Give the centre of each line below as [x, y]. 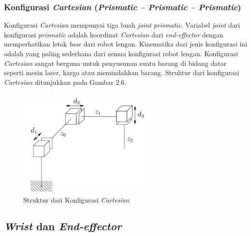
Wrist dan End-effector [63, 226]
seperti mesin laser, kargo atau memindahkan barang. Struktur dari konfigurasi [122, 72]
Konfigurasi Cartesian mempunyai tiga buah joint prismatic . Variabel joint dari [122, 25]
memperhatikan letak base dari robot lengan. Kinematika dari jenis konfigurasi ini [126, 44]
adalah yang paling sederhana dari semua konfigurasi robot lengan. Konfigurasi [121, 53]
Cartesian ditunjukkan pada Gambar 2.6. [65, 82]
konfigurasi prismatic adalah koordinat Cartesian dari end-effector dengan [114, 34]
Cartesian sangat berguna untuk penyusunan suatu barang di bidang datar [115, 63]
